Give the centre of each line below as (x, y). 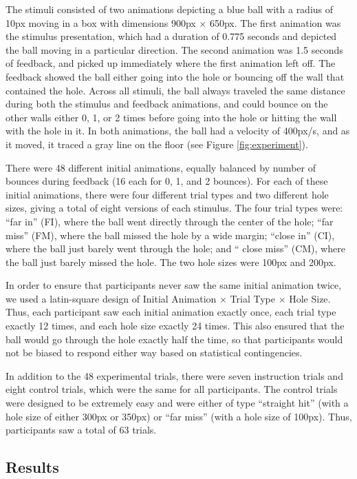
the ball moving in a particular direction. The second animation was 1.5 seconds (174, 49)
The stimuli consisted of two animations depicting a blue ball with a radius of (170, 9)
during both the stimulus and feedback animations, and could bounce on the (167, 104)
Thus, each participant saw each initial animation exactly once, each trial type (171, 312)
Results (32, 467)
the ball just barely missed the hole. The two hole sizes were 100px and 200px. (171, 262)
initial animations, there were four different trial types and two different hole (167, 194)
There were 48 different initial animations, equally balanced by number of (161, 167)
